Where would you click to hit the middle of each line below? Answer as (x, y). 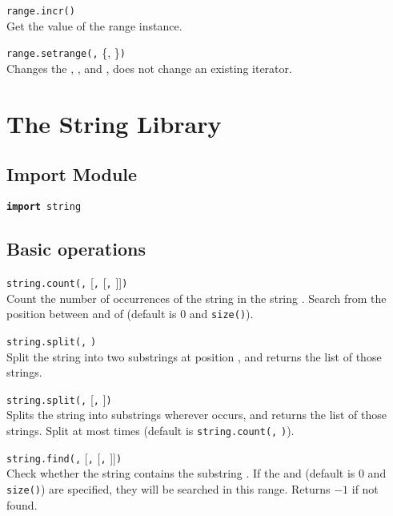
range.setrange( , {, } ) (66, 52)
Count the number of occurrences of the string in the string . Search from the (196, 298)
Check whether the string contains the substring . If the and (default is (181, 473)
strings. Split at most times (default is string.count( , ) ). (150, 430)
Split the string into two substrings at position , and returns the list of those (194, 356)
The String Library (114, 123)
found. (22, 504)
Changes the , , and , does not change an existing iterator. (149, 68)
